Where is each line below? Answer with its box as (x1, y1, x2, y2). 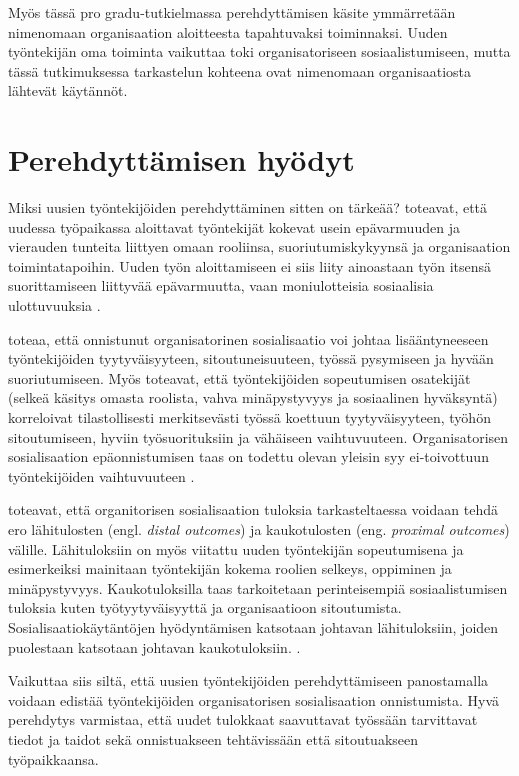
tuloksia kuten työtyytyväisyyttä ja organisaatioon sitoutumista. (8, 597, 402, 618)
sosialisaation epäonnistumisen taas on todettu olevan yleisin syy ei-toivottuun (8, 446, 489, 467)
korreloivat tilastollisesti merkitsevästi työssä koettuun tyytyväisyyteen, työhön (8, 407, 491, 428)
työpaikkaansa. (8, 748, 99, 769)
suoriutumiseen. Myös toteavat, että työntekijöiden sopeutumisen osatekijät (8, 367, 471, 388)
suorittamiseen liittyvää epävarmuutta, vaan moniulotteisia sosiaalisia (8, 275, 434, 296)
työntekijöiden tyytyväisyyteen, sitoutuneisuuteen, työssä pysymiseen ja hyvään (8, 348, 494, 369)
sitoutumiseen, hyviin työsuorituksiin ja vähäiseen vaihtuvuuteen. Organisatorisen (8, 426, 509, 447)
